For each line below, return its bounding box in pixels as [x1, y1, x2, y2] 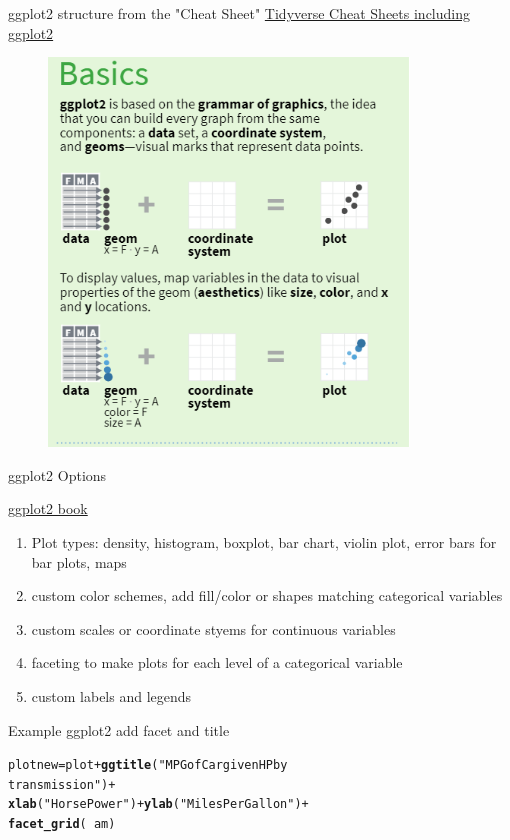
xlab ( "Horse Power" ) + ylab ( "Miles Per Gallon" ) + [8, 797, 309, 812]
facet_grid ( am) [8, 817, 116, 832]
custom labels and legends [31, 685, 192, 706]
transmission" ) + [8, 777, 116, 792]
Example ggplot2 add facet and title [8, 719, 230, 740]
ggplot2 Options [8, 464, 107, 485]
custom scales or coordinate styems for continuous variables [31, 618, 396, 639]
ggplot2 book [8, 498, 88, 519]
